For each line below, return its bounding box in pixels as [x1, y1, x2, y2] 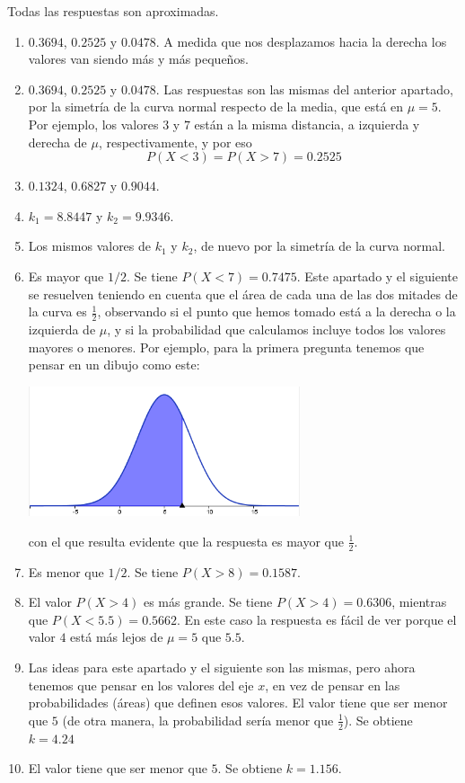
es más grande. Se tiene [143, 592, 273, 611]
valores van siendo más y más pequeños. [28, 49, 249, 68]
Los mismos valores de [28, 236, 152, 255]
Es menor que [28, 562, 104, 581]
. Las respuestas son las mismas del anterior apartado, [155, 79, 453, 98]
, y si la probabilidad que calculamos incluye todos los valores [107, 319, 446, 338]
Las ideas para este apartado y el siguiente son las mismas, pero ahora [28, 658, 416, 677]
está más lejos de [70, 627, 163, 646]
